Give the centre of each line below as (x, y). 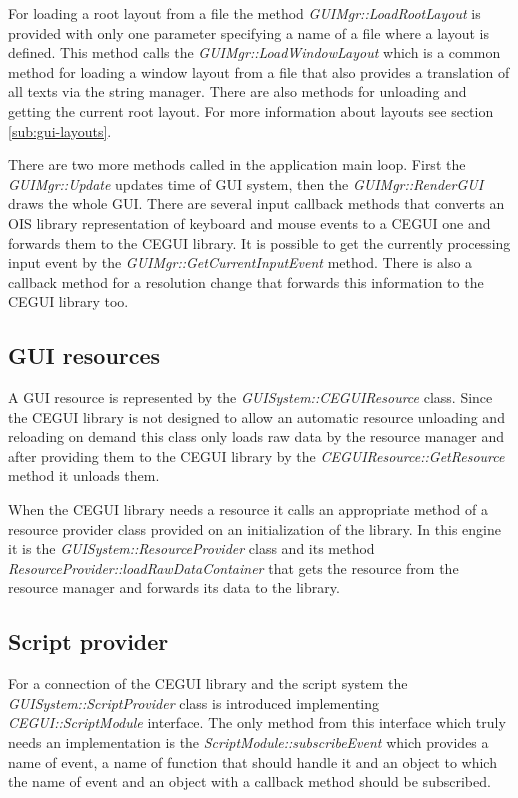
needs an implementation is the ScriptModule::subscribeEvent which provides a (248, 742)
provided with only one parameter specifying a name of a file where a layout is (248, 32)
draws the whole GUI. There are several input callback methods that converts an (256, 203)
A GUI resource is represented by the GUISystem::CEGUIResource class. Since (250, 397)
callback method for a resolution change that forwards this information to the (246, 281)
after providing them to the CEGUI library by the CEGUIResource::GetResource (256, 455)
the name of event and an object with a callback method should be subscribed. (249, 781)
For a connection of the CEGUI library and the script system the (208, 683)
